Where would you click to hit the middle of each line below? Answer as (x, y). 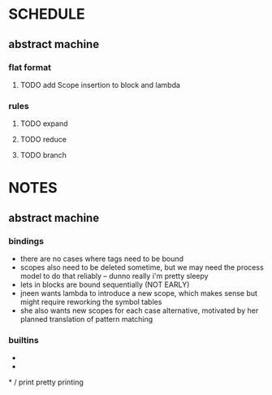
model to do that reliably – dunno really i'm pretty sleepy (114, 276)
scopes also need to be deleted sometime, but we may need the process (142, 267)
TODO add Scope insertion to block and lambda (100, 85)
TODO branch (43, 155)
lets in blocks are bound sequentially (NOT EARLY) (105, 284)
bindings (26, 241)
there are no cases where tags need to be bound (102, 259)
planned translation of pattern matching (86, 319)
